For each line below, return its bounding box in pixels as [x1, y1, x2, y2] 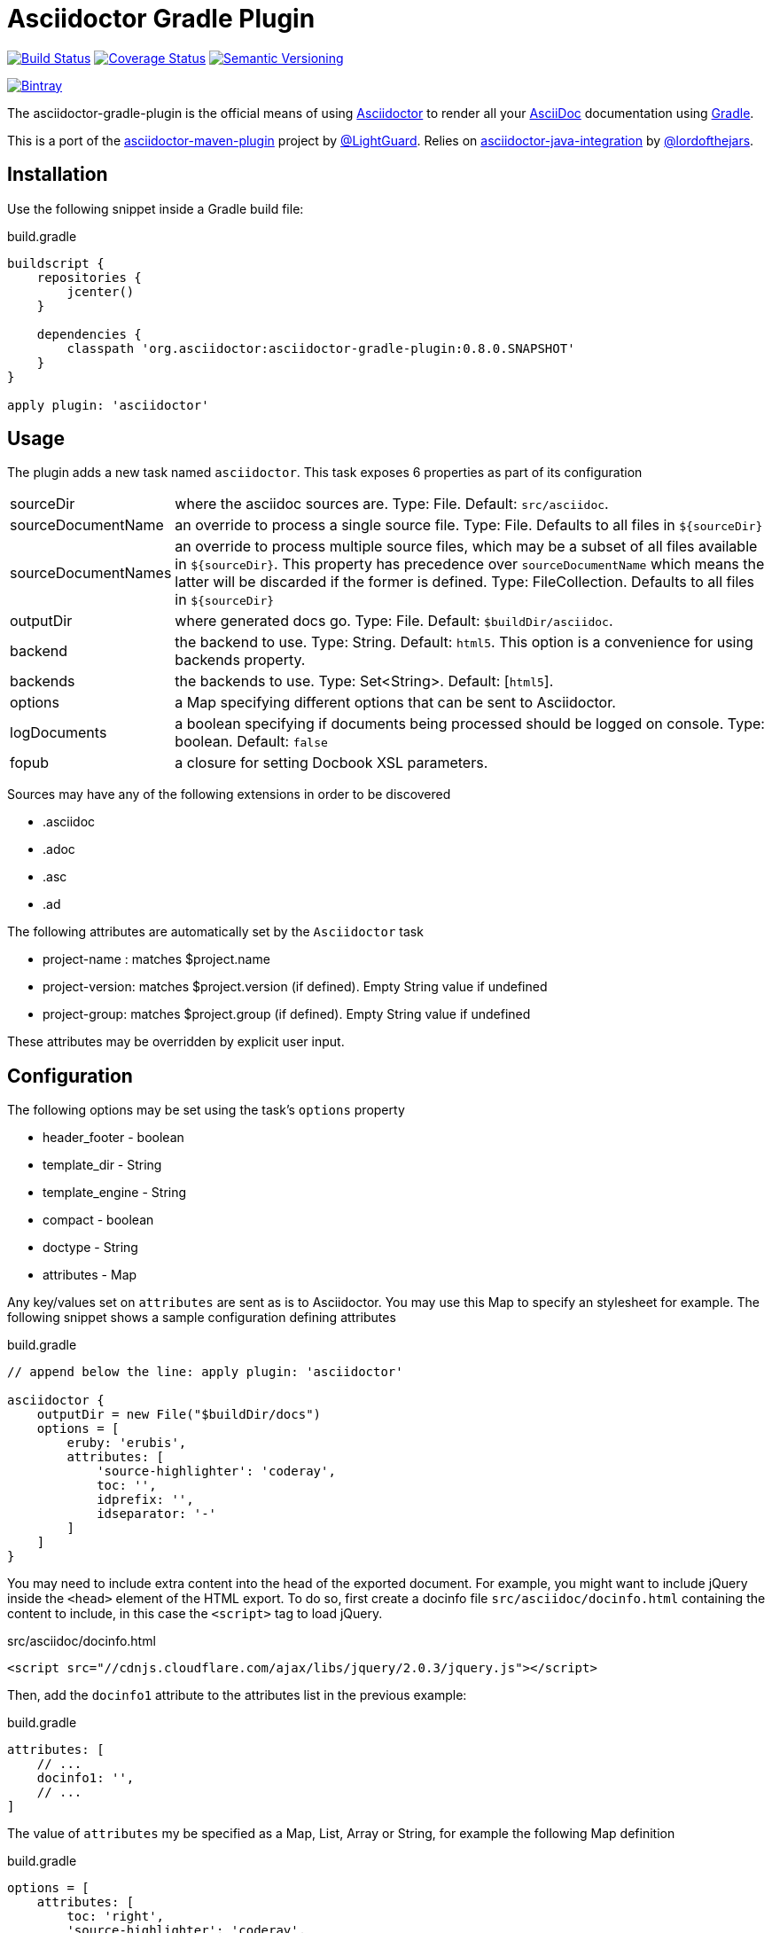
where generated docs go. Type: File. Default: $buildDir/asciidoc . [175, 612, 613, 630]
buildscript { [7, 255, 105, 270]
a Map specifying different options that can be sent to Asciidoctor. [175, 693, 616, 712]
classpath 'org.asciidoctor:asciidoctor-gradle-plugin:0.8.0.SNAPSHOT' [66, 340, 575, 356]
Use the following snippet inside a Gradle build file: [7, 200, 304, 216]
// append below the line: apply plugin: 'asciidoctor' [7, 1365, 403, 1380]
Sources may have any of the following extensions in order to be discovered [7, 787, 451, 802]
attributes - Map [43, 1267, 137, 1283]
